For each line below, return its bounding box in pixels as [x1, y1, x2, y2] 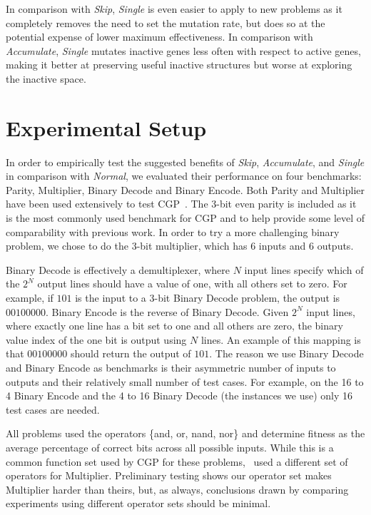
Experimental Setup [6, 113, 207, 142]
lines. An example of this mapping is [200, 332, 361, 347]
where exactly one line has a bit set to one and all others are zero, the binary [6, 318, 343, 333]
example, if [6, 290, 54, 305]
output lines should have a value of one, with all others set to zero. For [37, 276, 347, 291]
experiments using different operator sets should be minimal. [6, 496, 271, 511]
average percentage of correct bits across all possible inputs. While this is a [6, 439, 334, 454]
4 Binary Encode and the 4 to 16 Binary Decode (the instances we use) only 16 [6, 388, 352, 403]
